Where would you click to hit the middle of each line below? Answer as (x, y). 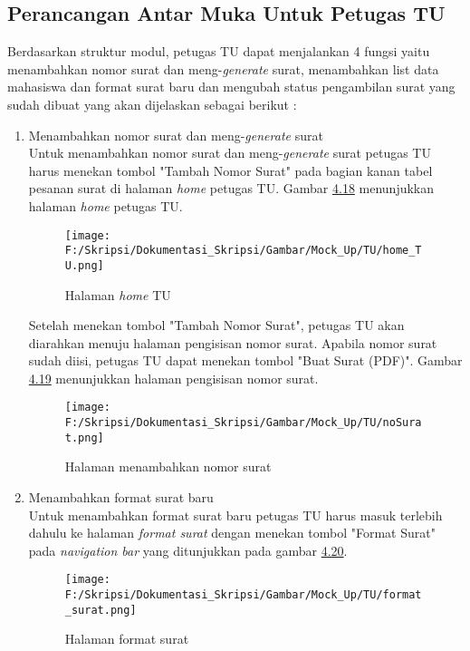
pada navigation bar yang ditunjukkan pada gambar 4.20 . (188, 550)
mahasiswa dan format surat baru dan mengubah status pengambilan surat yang (231, 87)
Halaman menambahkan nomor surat (168, 466)
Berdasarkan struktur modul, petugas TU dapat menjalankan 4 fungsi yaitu (219, 51)
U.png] (84, 265)
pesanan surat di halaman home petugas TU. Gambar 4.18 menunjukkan (231, 188)
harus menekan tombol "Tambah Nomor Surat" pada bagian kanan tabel (230, 170)
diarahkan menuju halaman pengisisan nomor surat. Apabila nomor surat (233, 342)
